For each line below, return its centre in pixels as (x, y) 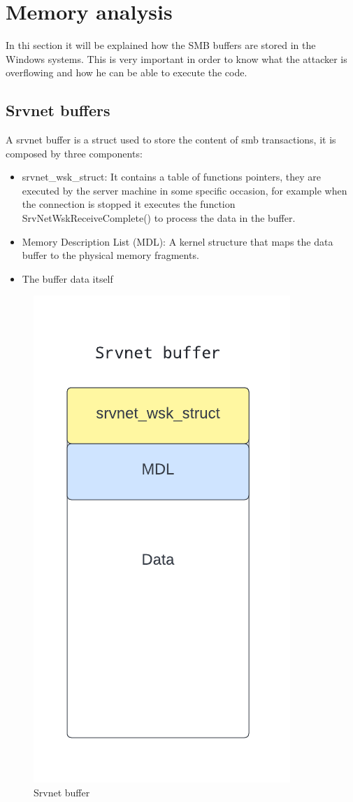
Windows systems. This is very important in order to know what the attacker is (176, 58)
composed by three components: (74, 153)
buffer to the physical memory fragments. (110, 255)
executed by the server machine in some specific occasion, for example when (185, 190)
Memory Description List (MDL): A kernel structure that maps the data (178, 241)
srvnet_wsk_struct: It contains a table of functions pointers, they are (172, 177)
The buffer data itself (67, 278)
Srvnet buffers (58, 110)
